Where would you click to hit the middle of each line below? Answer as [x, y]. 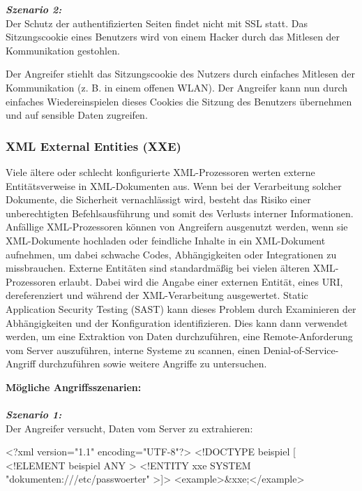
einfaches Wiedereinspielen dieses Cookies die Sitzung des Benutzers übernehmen [179, 101]
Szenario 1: [34, 415]
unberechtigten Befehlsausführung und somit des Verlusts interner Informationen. [180, 213]
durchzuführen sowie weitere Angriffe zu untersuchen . [153, 364]
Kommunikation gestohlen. [63, 50]
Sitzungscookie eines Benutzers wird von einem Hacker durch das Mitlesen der [173, 37]
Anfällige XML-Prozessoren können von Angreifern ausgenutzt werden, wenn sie [177, 227]
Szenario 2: [34, 9]
